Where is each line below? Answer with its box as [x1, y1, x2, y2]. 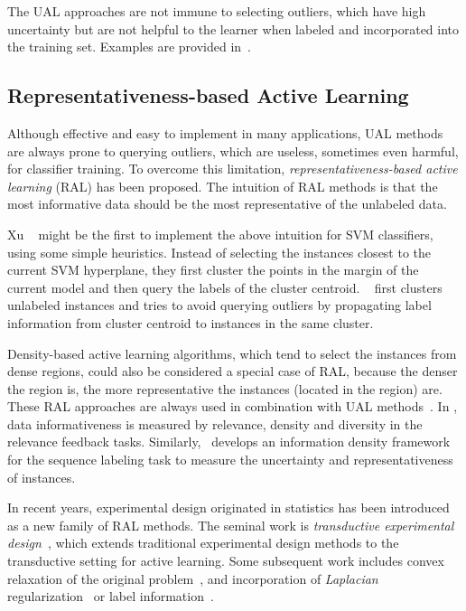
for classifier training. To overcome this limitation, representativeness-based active [7, 159, 458, 178]
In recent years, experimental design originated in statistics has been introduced [7, 498, 450, 517]
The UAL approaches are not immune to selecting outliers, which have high [7, 2, 426, 20]
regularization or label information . [7, 587, 214, 606]
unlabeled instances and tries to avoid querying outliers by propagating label [7, 296, 432, 315]
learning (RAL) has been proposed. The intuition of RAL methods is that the [7, 176, 438, 195]
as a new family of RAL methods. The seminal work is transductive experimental [7, 515, 454, 534]
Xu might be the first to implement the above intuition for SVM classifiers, [7, 224, 433, 243]
